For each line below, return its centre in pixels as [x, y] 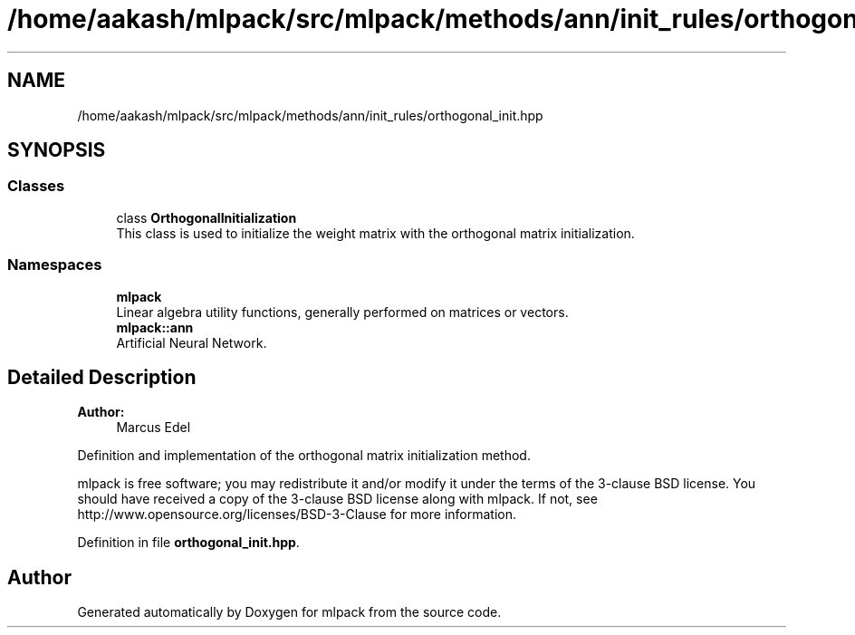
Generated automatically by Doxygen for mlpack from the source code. [289, 612]
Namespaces [55, 265]
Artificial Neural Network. [192, 342]
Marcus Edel [154, 428]
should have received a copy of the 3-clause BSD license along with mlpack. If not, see [337, 499]
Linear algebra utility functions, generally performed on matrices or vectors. [342, 312]
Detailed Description [102, 377]
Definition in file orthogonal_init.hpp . [188, 543]
